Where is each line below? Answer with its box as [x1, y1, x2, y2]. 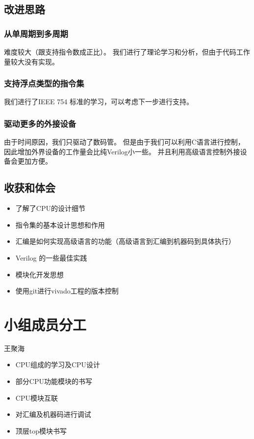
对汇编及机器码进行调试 [15, 409, 91, 419]
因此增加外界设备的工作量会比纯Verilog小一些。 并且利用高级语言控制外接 [4, 146, 240, 156]
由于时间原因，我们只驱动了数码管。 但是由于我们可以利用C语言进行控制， [4, 137, 245, 147]
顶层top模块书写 [15, 425, 67, 436]
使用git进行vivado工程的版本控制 [15, 286, 119, 296]
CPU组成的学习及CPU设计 [15, 359, 101, 370]
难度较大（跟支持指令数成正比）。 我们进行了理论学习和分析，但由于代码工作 [4, 47, 250, 57]
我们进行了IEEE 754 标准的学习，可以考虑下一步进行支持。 [4, 96, 193, 107]
